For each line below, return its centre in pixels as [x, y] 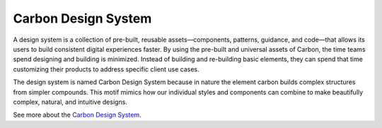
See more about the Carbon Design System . [77, 115]
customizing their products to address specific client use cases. [106, 69]
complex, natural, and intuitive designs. [70, 102]
